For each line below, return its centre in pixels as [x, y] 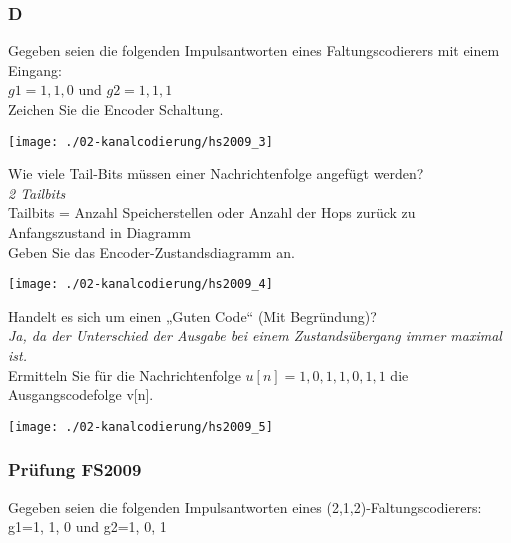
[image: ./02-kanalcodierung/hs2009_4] [140, 284]
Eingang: [35, 69]
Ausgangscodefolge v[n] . [81, 394]
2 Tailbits [37, 192]
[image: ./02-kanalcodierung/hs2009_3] [140, 141]
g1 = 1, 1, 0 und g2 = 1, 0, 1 [87, 526]
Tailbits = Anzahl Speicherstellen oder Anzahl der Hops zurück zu [212, 212]
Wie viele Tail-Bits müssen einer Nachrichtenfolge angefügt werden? [216, 173]
